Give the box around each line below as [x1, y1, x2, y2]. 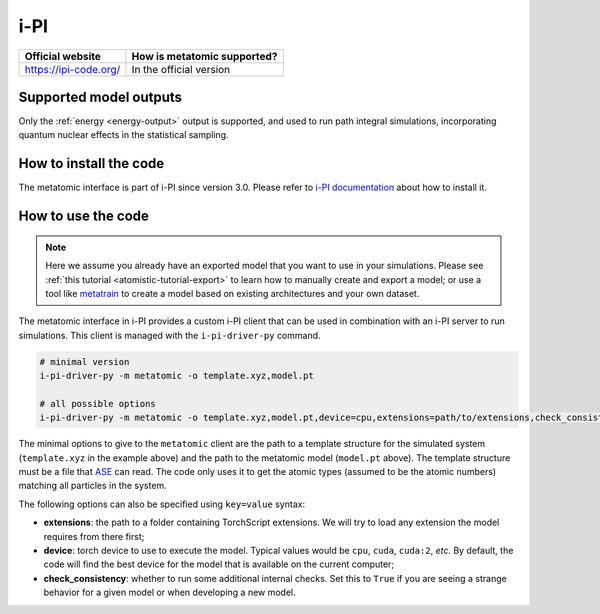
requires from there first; [43, 530, 145, 542]
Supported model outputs [18, 88, 183, 105]
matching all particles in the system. [18, 480, 167, 492]
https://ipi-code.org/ [24, 62, 121, 76]
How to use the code [18, 208, 150, 225]
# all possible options [39, 398, 157, 409]
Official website [24, 49, 102, 63]
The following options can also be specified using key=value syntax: [18, 498, 306, 510]
